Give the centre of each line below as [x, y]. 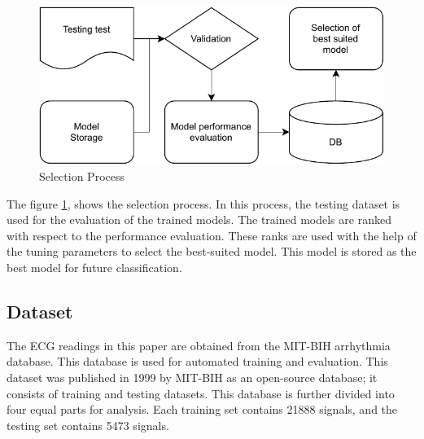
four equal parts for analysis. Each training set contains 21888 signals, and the [202, 409]
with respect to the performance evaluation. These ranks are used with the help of [212, 235]
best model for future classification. [94, 267]
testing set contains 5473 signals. [88, 425]
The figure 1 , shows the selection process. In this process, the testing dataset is [203, 203]
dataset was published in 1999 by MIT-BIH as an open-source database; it [192, 377]
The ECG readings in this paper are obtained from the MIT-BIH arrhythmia [199, 345]
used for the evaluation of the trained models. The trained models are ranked [199, 219]
